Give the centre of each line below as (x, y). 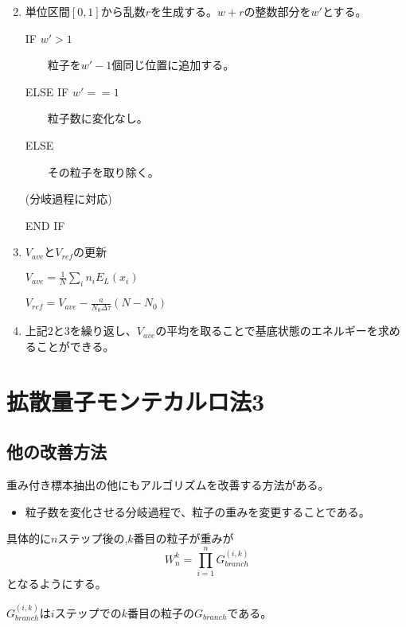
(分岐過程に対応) (68, 199)
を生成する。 (184, 11)
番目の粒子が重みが (183, 538)
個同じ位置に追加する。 (173, 65)
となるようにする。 (57, 584)
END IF (45, 225)
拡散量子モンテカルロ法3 (136, 401)
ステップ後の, (93, 538)
